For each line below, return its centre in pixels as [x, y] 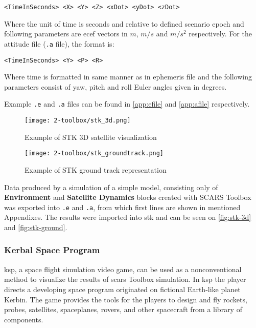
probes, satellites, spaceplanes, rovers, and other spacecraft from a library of [123, 309]
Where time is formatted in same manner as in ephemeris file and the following [128, 77]
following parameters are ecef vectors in [66, 34]
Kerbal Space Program [52, 250]
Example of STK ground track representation [96, 169]
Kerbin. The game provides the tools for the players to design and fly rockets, [126, 299]
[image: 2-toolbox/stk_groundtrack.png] [94, 153]
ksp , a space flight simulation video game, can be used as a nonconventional [123, 269]
